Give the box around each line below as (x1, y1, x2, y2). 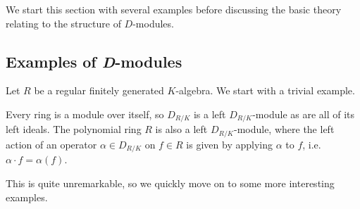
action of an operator (6, 137, 97, 151)
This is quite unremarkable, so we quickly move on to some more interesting (6, 175, 335, 190)
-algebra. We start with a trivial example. (175, 83, 355, 98)
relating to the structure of (6, 15, 121, 30)
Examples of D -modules (6, 50, 182, 72)
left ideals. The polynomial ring (6, 122, 142, 137)
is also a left (155, 122, 208, 137)
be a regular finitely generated (34, 83, 164, 98)
